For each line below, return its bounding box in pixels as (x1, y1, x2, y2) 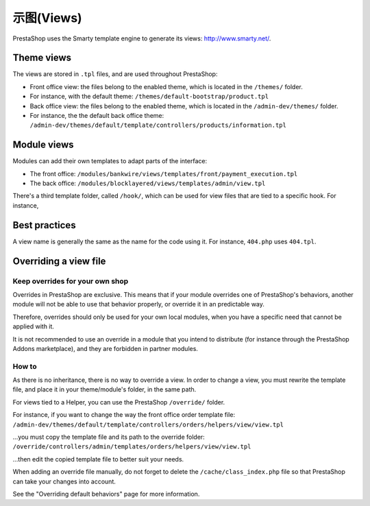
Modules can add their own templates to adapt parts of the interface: (12, 157, 208, 165)
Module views (12, 139, 75, 151)
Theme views (12, 52, 72, 64)
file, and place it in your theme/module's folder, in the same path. (12, 385, 197, 394)
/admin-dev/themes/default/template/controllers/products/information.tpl (29, 121, 287, 130)
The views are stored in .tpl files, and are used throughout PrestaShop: (12, 70, 218, 78)
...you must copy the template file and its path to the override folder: (12, 433, 205, 441)
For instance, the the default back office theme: (29, 112, 164, 120)
